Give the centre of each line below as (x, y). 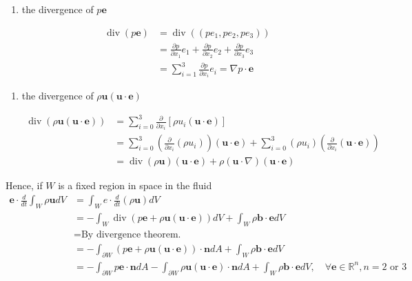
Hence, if (24, 185)
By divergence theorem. (131, 235)
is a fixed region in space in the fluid (135, 185)
